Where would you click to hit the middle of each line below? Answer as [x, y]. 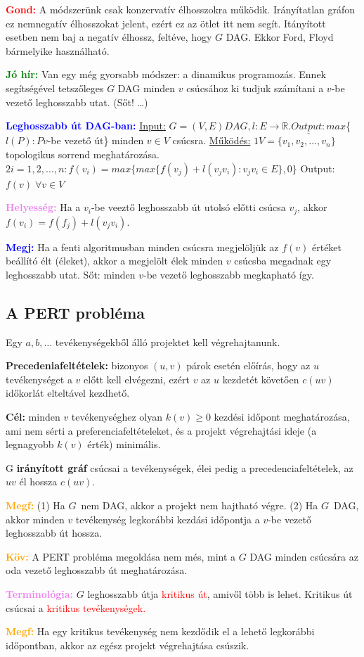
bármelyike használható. [58, 50]
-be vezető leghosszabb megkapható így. [228, 274]
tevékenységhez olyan [117, 416]
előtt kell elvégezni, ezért [137, 379]
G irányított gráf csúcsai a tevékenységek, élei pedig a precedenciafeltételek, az [180, 467]
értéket [327, 247]
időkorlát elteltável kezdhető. [68, 393]
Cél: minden [33, 416]
